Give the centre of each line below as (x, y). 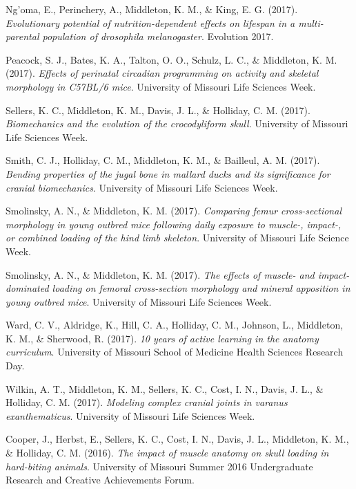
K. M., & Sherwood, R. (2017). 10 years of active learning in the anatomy (162, 338)
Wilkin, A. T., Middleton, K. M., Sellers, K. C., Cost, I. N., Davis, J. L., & (165, 388)
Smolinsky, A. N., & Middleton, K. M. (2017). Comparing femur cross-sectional (174, 211)
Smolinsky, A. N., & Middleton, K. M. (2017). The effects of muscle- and (160, 274)
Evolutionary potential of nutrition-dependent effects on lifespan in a (150, 22)
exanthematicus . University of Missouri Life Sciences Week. (130, 415)
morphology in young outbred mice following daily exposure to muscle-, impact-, (174, 224)
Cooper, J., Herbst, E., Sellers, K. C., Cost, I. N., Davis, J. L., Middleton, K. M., (177, 439)
